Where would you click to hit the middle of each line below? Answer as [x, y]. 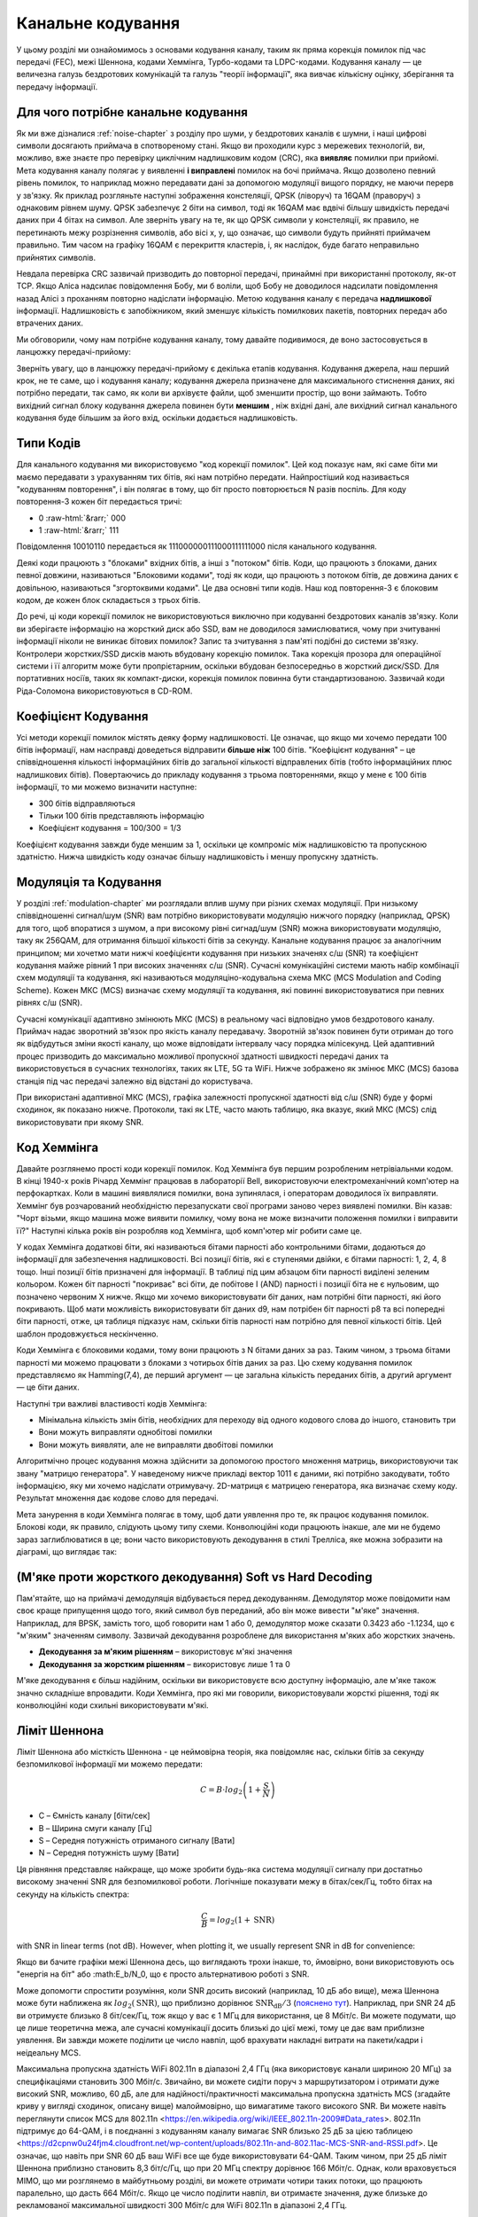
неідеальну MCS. [49, 2052]
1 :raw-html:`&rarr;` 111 [79, 530]
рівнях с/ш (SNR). [50, 1003]
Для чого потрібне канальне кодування [132, 112]
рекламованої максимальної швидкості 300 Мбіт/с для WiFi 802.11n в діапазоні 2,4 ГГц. [182, 2205]
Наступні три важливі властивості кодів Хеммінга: [112, 1403]
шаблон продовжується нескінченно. [88, 1334]
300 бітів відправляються [87, 803]
